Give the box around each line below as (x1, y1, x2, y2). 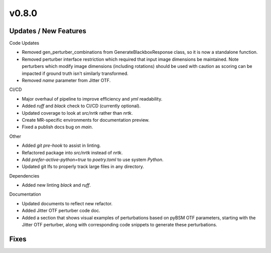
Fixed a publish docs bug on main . (22, 124, 93, 130)
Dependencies (9, 173, 40, 179)
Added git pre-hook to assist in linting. (22, 142, 101, 148)
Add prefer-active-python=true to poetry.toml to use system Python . (22, 156, 164, 162)
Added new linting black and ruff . (22, 182, 91, 188)
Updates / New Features (9, 27, 86, 35)
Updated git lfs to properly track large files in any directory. (22, 163, 144, 170)
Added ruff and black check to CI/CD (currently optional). (22, 103, 141, 109)
